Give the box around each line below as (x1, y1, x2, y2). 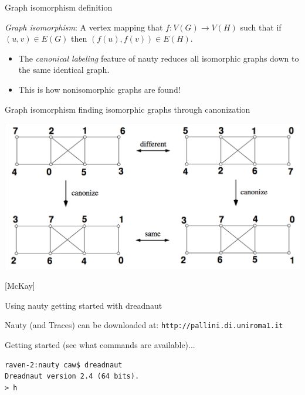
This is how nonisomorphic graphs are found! (18, 83, 181, 95)
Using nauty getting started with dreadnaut (5, 299, 162, 311)
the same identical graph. (18, 63, 110, 76)
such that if (240, 21, 282, 33)
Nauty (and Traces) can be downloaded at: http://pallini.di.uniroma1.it (5, 319, 283, 331)
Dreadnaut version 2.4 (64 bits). (5, 372, 140, 381)
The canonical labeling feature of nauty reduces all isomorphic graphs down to (18, 52, 299, 64)
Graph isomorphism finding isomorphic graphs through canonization (5, 103, 250, 115)
